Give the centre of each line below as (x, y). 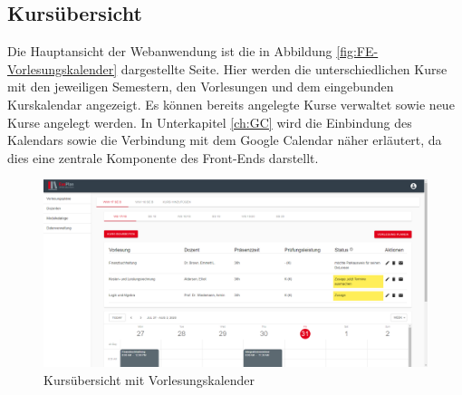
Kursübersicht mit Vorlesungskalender (149, 379)
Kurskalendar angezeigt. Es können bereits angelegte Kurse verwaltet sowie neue (231, 104)
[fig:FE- (357, 51)
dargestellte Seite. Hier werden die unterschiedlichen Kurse (284, 68)
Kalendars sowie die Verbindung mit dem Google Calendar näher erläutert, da (225, 140)
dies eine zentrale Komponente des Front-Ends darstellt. (163, 157)
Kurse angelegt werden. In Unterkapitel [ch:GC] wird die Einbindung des (210, 122)
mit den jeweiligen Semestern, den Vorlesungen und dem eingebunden (201, 87)
